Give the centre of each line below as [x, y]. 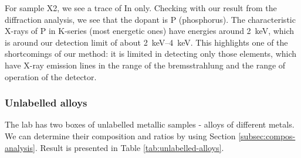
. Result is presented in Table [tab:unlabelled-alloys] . [129, 147]
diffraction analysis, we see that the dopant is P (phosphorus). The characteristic [150, 19]
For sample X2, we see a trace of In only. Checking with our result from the [141, 8]
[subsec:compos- [267, 135]
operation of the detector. [51, 76]
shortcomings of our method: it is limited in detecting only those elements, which [151, 54]
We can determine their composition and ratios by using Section [120, 135]
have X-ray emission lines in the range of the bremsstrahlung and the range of [145, 65]
